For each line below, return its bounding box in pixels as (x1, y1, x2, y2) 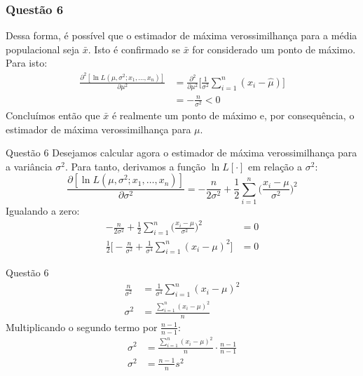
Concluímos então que (6, 107, 100, 122)
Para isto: (6, 55, 48, 70)
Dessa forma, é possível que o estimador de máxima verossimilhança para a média (6, 28, 357, 43)
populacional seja (6, 41, 80, 56)
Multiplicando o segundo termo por (6, 319, 158, 334)
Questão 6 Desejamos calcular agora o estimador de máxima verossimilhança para (6, 145, 357, 160)
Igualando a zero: (6, 203, 80, 218)
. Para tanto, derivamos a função (64, 159, 206, 173)
